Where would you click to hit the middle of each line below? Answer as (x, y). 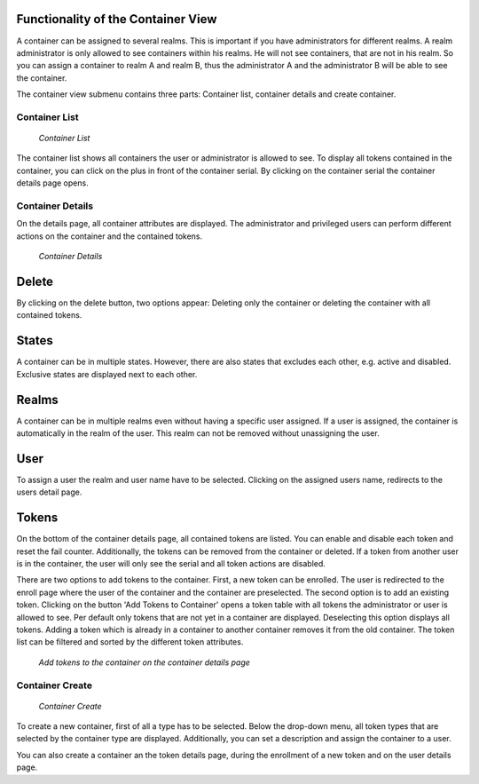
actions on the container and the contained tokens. (110, 236)
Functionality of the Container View (117, 19)
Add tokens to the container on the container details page (144, 662)
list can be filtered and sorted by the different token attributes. (130, 642)
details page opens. (52, 183)
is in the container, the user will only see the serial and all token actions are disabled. (171, 563)
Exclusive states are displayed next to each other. (107, 374)
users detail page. (49, 492)
